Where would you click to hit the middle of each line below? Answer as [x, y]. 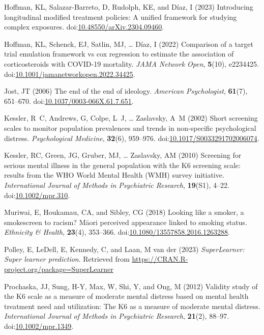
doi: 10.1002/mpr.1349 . [39, 326]
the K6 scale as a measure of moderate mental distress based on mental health [126, 296]
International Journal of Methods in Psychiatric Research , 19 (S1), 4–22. [117, 185]
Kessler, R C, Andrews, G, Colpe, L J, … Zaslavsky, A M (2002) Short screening [131, 118]
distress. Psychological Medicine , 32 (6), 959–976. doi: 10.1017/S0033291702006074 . [132, 138]
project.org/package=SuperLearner [59, 269]
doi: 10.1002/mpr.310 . [37, 195]
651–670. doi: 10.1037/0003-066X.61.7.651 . [69, 101]
